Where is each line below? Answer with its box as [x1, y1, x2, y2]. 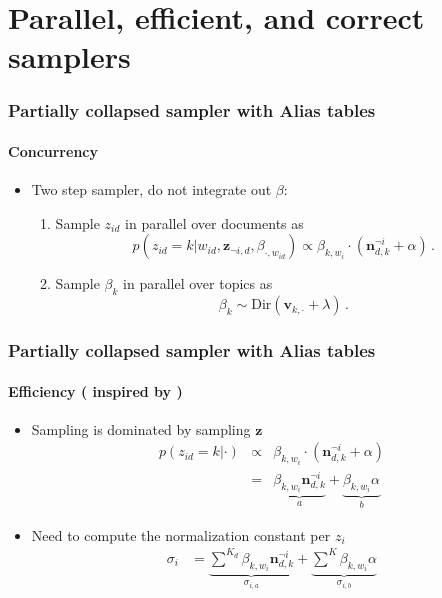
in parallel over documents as [125, 212, 304, 233]
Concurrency [8, 141, 98, 161]
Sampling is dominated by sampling [31, 418, 251, 439]
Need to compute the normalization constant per [31, 524, 331, 545]
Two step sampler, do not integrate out [31, 179, 272, 200]
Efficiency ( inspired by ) [8, 380, 183, 401]
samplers [8, 36, 131, 77]
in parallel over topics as [123, 273, 273, 294]
